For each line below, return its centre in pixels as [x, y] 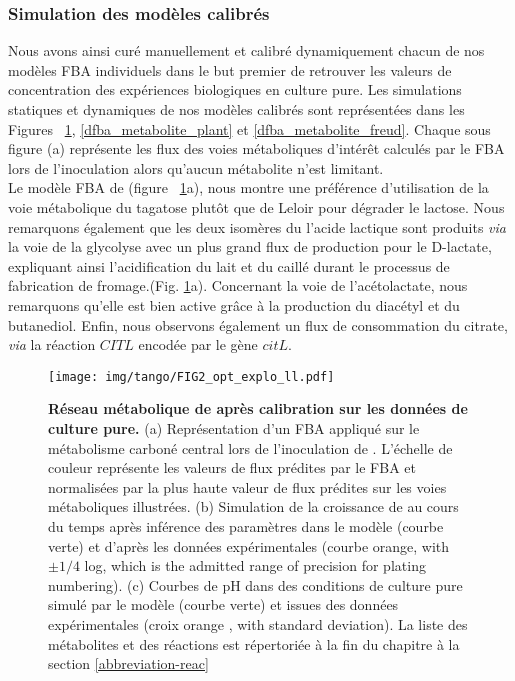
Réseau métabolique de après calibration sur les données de [258, 408]
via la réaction [52, 344]
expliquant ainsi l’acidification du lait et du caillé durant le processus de [229, 265]
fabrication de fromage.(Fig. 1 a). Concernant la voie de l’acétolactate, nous [238, 285]
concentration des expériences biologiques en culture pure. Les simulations [235, 89]
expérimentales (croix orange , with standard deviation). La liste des [258, 623]
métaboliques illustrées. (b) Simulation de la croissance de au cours [253, 506]
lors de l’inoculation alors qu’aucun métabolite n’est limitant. [196, 167]
